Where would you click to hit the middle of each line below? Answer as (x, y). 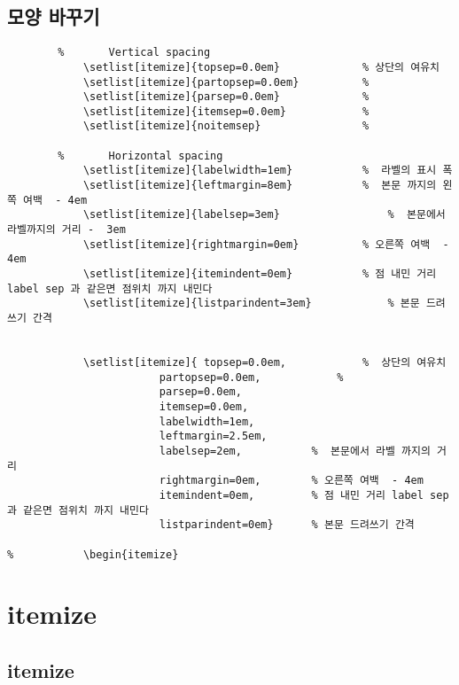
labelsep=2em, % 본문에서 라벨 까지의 (295, 451)
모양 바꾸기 (54, 16)
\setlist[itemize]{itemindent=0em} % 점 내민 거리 (260, 274)
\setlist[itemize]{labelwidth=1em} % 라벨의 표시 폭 (268, 171)
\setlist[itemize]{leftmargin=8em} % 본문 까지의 (260, 186)
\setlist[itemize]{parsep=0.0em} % (226, 97)
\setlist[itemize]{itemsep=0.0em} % (226, 111)
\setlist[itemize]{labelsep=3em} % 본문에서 (264, 215)
